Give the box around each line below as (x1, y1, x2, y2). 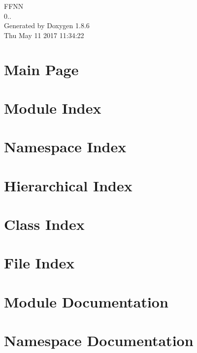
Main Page (4, 59, 79, 79)
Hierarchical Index (4, 175, 132, 195)
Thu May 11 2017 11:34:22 (4, 30, 84, 40)
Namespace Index (4, 136, 127, 157)
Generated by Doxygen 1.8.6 (4, 20, 90, 31)
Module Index (4, 97, 101, 118)
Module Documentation (4, 291, 168, 311)
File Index (4, 253, 75, 273)
